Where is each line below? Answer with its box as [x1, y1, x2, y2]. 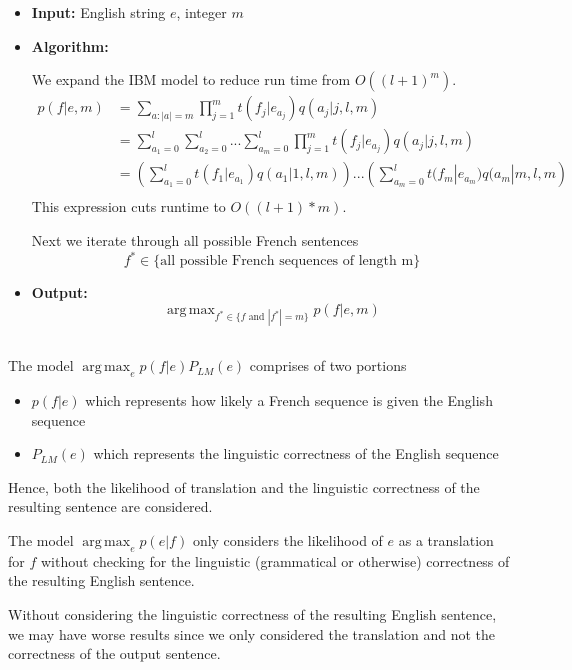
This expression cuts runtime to [31, 196, 226, 217]
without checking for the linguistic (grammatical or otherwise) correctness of [40, 550, 510, 571]
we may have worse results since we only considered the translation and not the [8, 623, 496, 644]
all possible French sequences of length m [160, 254, 414, 268]
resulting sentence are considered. [8, 496, 213, 517]
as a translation [398, 529, 494, 550]
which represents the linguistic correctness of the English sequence [93, 443, 499, 464]
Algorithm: [31, 35, 109, 56]
